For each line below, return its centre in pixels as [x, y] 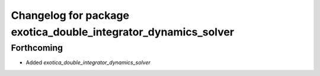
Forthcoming [37, 48]
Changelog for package [70, 15]
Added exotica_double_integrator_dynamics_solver [88, 62]
